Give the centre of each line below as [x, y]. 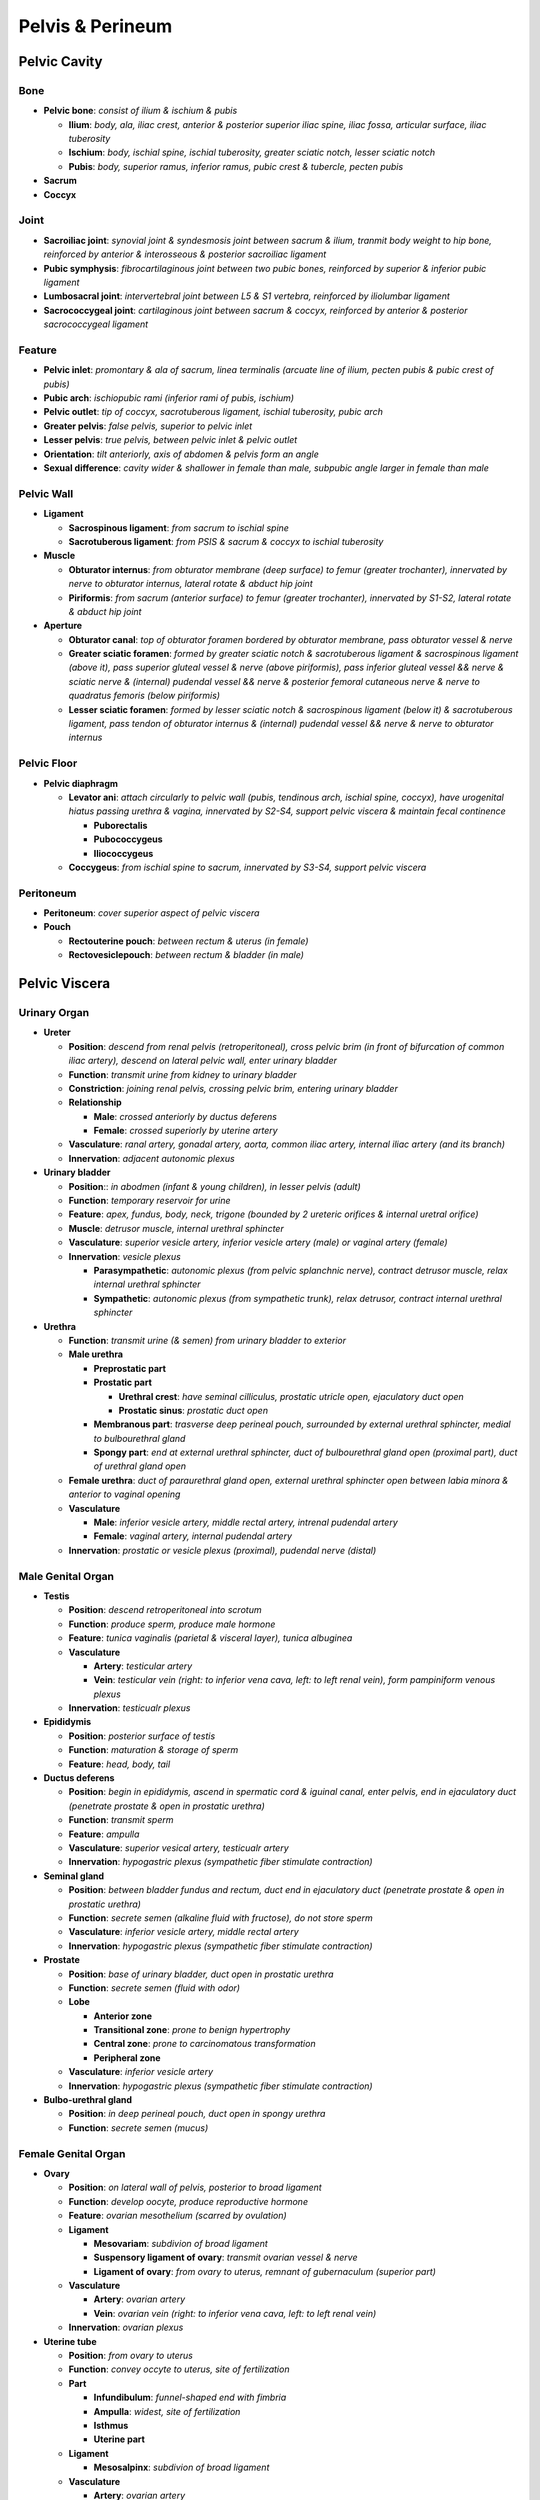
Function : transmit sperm [121, 1820]
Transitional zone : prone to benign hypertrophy [192, 2030]
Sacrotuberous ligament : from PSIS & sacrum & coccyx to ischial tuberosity [226, 541]
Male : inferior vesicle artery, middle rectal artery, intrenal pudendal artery [246, 1522]
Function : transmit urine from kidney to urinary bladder [182, 1074]
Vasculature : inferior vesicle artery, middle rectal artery [183, 1932]
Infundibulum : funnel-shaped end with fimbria [190, 2397]
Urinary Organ [54, 1012]
